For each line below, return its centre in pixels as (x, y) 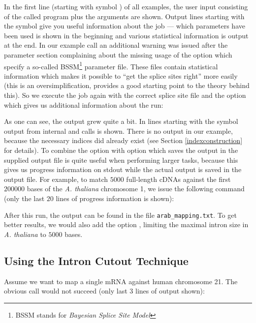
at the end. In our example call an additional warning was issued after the (116, 45)
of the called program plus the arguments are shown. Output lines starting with (124, 16)
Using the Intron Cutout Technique (96, 260)
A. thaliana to (25, 234)
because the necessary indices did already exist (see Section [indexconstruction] (123, 140)
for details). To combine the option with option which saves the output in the (121, 150)
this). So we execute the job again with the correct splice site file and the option (125, 95)
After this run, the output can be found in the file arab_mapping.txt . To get (120, 215)
